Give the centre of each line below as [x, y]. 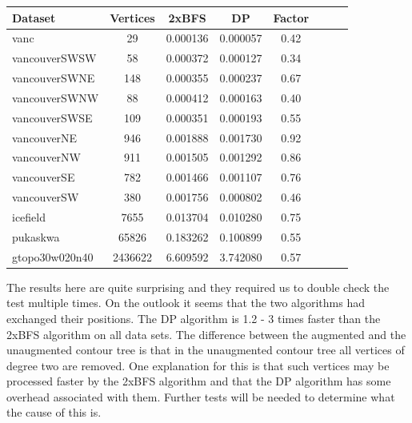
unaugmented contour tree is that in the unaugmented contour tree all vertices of [206, 350]
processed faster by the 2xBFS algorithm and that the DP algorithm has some [199, 381]
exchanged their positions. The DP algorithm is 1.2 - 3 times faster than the [194, 318]
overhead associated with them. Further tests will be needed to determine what [201, 396]
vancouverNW [46, 157]
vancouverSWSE [52, 117]
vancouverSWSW [54, 58]
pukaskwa [36, 236]
